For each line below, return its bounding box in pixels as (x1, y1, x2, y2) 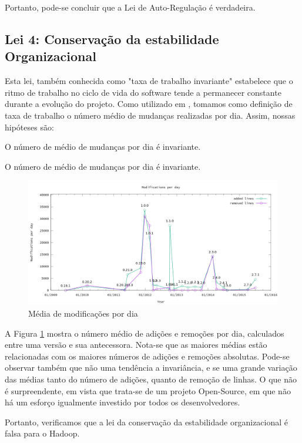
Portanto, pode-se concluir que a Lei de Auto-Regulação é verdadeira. (5, 1, 256, 13)
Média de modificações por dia (28, 307, 138, 319)
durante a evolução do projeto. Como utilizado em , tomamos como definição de (5, 98, 293, 110)
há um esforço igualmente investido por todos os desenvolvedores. (5, 396, 240, 408)
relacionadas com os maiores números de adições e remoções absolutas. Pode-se (5, 350, 290, 362)
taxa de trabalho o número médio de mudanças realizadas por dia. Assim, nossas (5, 109, 296, 121)
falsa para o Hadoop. (5, 427, 80, 439)
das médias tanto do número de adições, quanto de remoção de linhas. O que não (5, 372, 297, 385)
